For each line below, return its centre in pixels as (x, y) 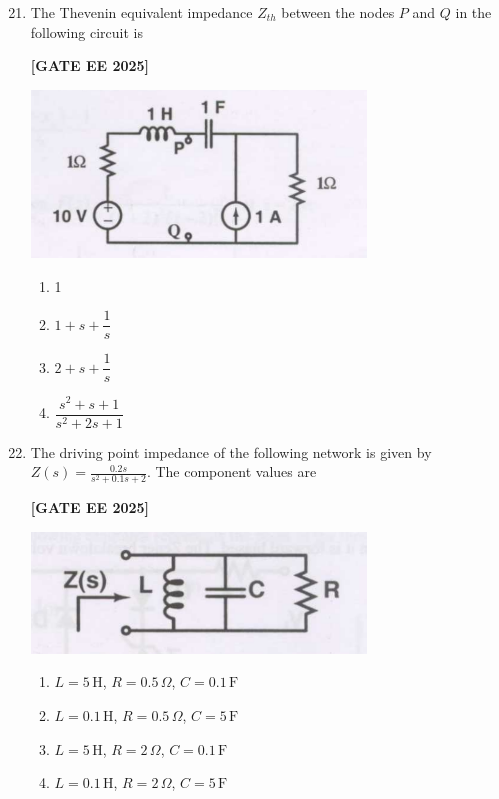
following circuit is (86, 31)
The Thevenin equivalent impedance (141, 12)
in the (473, 12)
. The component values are (231, 471)
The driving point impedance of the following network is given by (231, 451)
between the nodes (338, 12)
